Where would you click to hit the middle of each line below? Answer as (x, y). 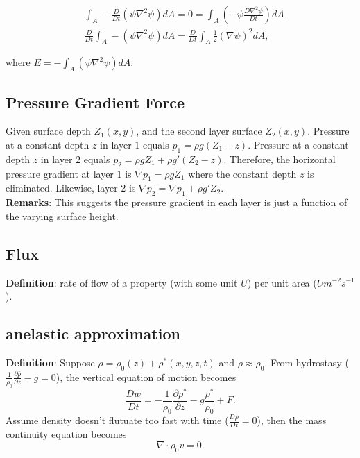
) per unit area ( (282, 282)
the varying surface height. (62, 215)
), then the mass (292, 420)
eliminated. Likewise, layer (62, 188)
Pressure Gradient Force (95, 102)
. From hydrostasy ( (307, 362)
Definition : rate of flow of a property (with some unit (122, 282)
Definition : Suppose (50, 362)
